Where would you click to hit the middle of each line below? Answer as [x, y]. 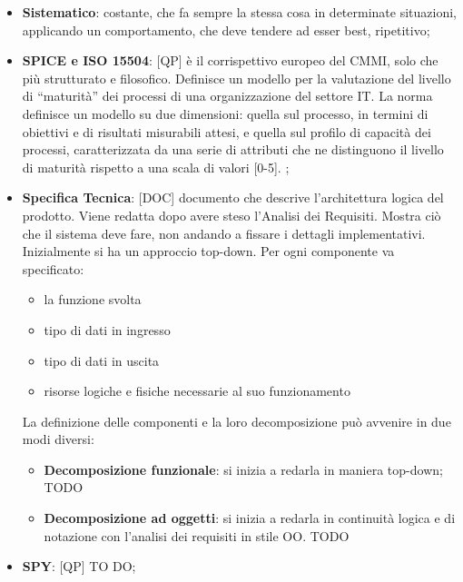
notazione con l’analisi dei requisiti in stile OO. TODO [197, 535]
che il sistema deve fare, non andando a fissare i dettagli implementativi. [224, 233]
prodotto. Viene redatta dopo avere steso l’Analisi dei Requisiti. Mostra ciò [231, 215]
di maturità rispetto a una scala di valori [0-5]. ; [156, 167]
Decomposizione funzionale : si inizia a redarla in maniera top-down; [243, 469]
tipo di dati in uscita [102, 360]
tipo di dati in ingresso [107, 329]
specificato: [53, 268]
